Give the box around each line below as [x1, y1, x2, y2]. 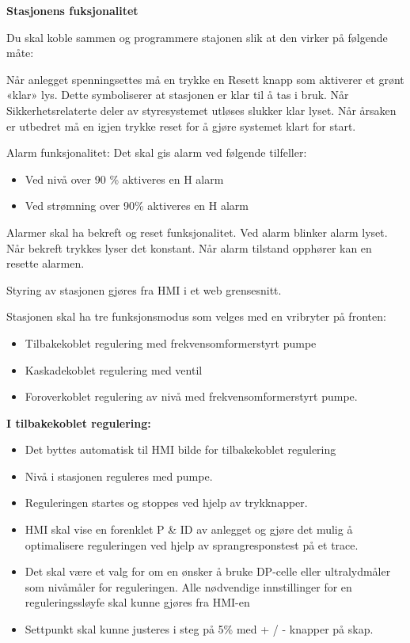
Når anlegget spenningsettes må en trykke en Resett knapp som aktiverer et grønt [6, 70, 404, 87]
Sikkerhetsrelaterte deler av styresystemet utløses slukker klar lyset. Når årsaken [6, 101, 397, 118]
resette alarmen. [6, 255, 85, 272]
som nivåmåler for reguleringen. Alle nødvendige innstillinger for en [25, 578, 352, 595]
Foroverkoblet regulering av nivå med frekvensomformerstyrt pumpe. [25, 388, 358, 405]
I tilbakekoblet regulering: [6, 414, 151, 431]
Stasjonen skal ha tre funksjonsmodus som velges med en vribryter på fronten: [6, 308, 386, 325]
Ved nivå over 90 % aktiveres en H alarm [25, 170, 224, 187]
